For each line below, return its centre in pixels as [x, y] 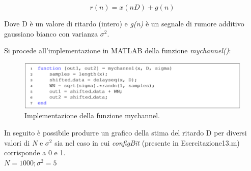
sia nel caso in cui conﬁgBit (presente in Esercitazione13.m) [147, 142]
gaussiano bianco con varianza [51, 33]
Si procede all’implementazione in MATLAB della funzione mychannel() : [118, 50]
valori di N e [24, 142]
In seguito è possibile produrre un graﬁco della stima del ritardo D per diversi [125, 133]
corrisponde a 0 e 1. [35, 152]
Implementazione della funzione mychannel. [92, 115]
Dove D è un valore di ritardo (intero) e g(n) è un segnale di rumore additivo [124, 23]
